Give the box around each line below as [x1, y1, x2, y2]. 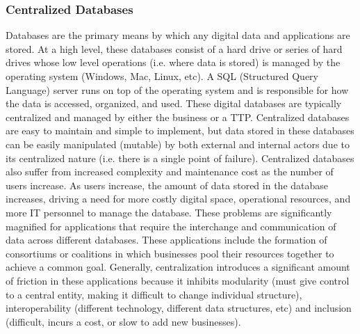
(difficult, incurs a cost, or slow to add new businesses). [6, 314, 241, 328]
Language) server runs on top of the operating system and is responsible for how [6, 82, 349, 97]
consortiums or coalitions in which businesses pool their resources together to [6, 246, 334, 260]
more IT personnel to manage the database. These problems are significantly [6, 205, 332, 219]
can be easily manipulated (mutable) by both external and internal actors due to [6, 136, 350, 151]
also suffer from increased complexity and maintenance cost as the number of [6, 164, 334, 179]
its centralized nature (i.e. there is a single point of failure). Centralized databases [6, 150, 354, 165]
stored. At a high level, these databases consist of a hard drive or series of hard [6, 41, 343, 56]
